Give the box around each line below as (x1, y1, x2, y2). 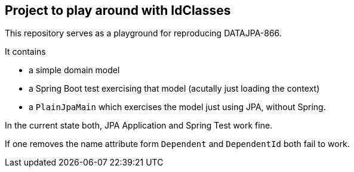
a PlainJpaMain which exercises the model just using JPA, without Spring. (29, 102, 326, 112)
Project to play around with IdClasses (5, 3, 231, 18)
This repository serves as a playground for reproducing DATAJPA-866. (5, 28, 282, 39)
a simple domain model (29, 65, 120, 76)
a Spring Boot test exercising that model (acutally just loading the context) (29, 83, 320, 94)
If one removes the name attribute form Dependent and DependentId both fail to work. (5, 139, 350, 149)
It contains (5, 46, 46, 57)
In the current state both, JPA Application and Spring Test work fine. (5, 120, 273, 131)
